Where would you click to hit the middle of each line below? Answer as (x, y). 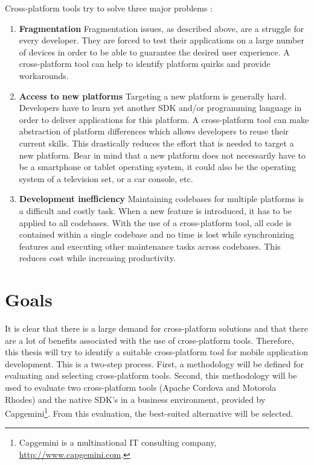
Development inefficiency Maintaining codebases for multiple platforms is (162, 199)
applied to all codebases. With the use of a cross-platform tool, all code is (155, 222)
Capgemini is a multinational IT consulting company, (118, 442)
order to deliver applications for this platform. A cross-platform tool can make (164, 119)
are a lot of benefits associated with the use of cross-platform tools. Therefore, (149, 340)
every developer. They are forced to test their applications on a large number (162, 40)
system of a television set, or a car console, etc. (106, 178)
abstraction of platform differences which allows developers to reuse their (154, 131)
